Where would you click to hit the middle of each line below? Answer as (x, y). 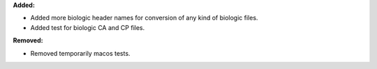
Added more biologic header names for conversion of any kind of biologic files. (144, 18)
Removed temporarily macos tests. (80, 53)
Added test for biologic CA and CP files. (88, 27)
